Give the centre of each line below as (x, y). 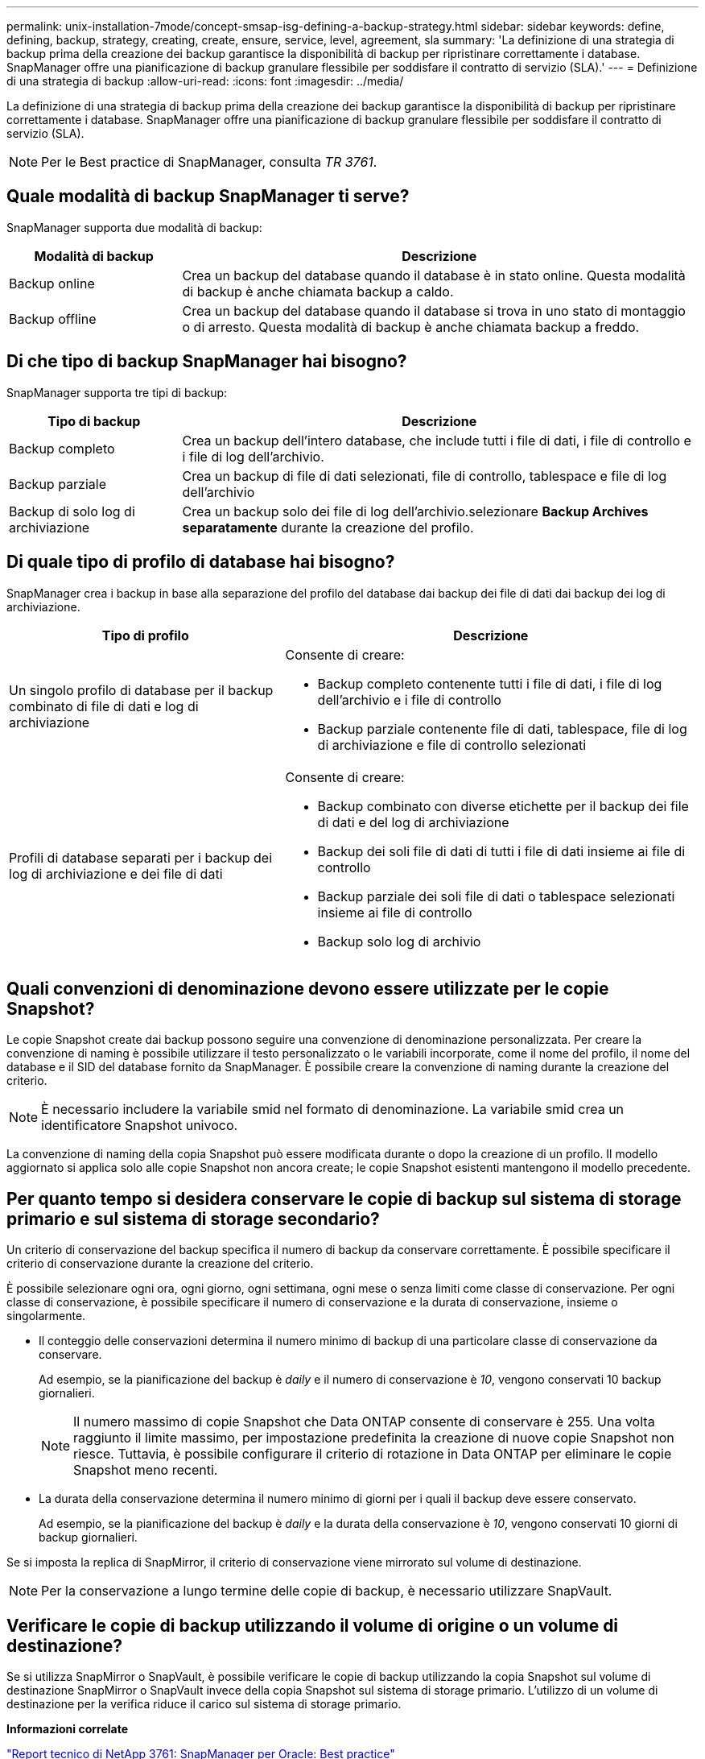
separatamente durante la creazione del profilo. (328, 527)
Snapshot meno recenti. (146, 1470)
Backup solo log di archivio (399, 941)
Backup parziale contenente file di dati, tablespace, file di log (502, 728)
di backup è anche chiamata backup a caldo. (318, 291)
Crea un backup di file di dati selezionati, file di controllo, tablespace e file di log (425, 476)
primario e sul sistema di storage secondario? (193, 1219)
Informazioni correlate (68, 1729)
